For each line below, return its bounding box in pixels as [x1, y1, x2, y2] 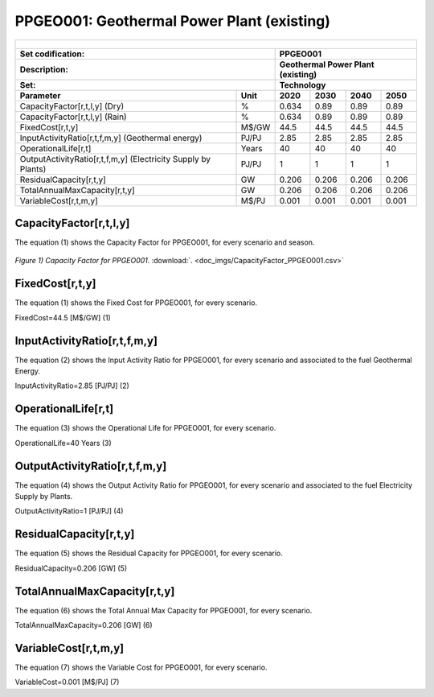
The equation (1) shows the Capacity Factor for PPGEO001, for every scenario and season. [14, 237, 315, 247]
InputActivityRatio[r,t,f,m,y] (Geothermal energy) [19, 132, 203, 143]
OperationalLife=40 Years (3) [14, 438, 112, 447]
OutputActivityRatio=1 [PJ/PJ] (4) [14, 506, 124, 516]
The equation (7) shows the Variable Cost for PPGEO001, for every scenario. [14, 662, 268, 672]
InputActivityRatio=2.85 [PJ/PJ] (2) [14, 381, 130, 390]
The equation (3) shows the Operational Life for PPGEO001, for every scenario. [14, 423, 276, 433]
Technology [279, 79, 326, 90]
